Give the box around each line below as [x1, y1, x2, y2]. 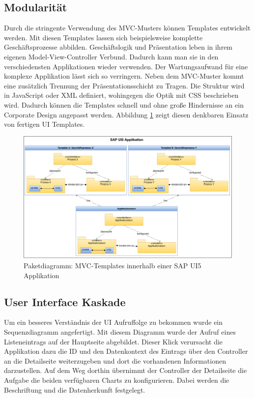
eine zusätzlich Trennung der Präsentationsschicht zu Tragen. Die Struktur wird [4, 80, 245, 90]
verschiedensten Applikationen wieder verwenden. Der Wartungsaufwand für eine [4, 61, 248, 71]
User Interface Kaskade [4, 294, 126, 309]
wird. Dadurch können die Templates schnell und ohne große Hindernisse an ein [4, 99, 244, 110]
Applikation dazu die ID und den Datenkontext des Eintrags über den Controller [4, 346, 248, 356]
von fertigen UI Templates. [4, 119, 85, 129]
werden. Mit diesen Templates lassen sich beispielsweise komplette [4, 32, 203, 42]
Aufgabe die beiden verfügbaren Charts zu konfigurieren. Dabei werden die [4, 374, 229, 385]
